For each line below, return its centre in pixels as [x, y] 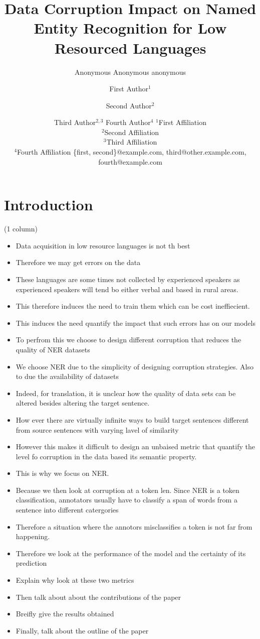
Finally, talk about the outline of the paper [82, 630]
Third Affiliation [132, 142]
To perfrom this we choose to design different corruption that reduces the [128, 340]
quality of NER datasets [53, 349]
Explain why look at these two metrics [75, 580]
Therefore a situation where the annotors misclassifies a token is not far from [134, 526]
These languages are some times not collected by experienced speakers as [128, 279]
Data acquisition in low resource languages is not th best [103, 245]
